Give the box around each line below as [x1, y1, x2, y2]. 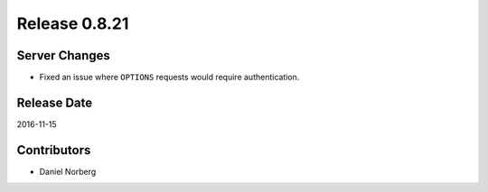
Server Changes [16, 48, 110, 63]
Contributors [16, 142, 91, 158]
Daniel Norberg [39, 166, 97, 177]
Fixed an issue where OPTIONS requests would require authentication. [39, 72, 300, 83]
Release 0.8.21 [16, 14, 129, 33]
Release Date [16, 95, 93, 110]
